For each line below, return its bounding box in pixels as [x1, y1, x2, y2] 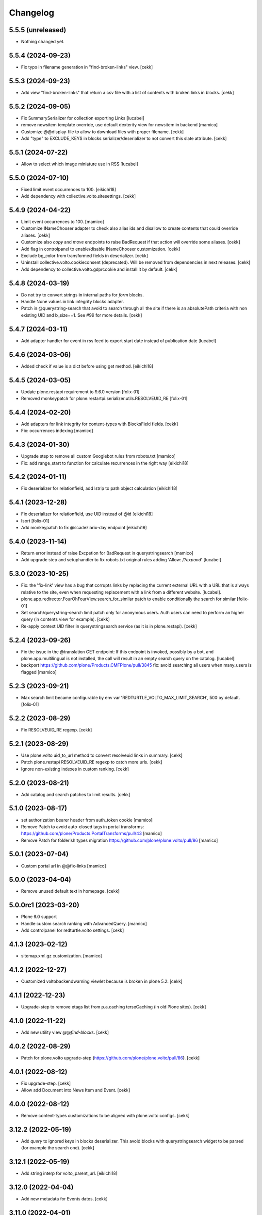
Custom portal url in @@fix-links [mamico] [21, 863, 106, 868]
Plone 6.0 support [21, 914, 57, 920]
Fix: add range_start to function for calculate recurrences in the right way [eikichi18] [21, 460, 189, 466]
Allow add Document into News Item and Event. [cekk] [21, 1087, 131, 1093]
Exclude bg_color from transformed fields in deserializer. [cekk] [21, 253, 148, 259]
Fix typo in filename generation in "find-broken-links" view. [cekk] [21, 64, 153, 70]
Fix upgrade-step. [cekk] [21, 1080, 71, 1086]
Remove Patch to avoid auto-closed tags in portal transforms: [21, 824, 144, 830]
